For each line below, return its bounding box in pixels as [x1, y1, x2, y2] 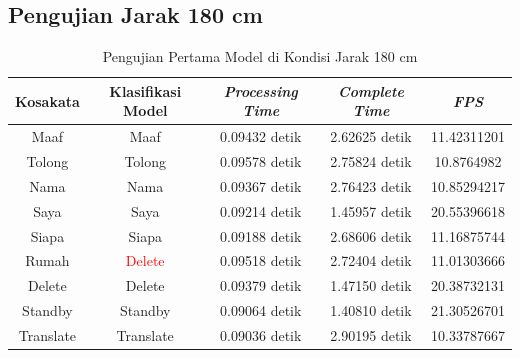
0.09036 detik [220, 324, 302, 345]
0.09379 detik [220, 275, 302, 296]
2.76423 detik [330, 175, 412, 196]
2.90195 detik [330, 324, 412, 345]
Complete [338, 80, 404, 101]
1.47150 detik [330, 275, 412, 296]
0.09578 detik [220, 151, 302, 172]
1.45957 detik [330, 200, 412, 221]
